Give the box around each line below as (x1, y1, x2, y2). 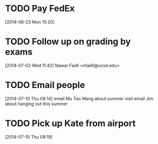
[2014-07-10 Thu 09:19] (5, 134, 53, 140)
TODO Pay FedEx (5, 3, 75, 14)
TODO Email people (5, 80, 85, 90)
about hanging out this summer (5, 101, 68, 107)
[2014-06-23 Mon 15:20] (5, 19, 55, 25)
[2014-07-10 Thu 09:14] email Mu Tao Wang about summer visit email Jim (5, 95, 154, 101)
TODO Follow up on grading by (5, 36, 131, 47)
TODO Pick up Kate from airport (5, 118, 136, 129)
